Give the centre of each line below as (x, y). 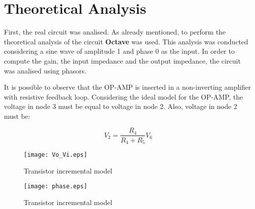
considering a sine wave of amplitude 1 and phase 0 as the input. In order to (119, 51)
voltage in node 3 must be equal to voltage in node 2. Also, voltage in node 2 (121, 106)
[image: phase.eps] (55, 187)
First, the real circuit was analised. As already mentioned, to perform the (115, 32)
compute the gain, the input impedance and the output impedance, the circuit (122, 60)
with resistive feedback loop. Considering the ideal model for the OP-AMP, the (124, 96)
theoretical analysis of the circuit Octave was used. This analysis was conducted (126, 41)
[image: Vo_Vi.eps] (55, 155)
